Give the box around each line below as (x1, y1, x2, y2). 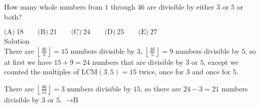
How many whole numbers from (4, 2, 103, 12)
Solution (4, 36, 30, 46)
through (110, 2, 136, 12)
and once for (192, 66, 231, 77)
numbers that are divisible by (92, 56, 184, 67)
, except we (203, 56, 239, 67)
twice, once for (139, 66, 184, 77)
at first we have (4, 56, 52, 67)
